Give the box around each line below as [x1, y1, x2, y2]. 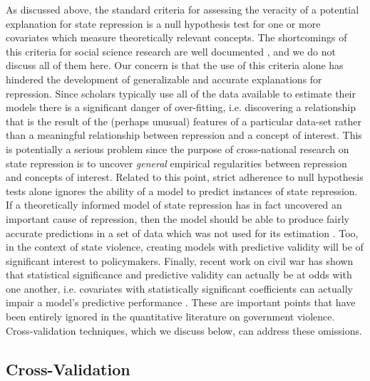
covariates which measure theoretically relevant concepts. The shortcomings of [6, 30, 347, 45]
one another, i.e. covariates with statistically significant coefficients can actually [6, 281, 353, 296]
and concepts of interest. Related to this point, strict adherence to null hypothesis [6, 169, 364, 184]
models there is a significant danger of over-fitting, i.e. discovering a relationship [6, 100, 356, 115]
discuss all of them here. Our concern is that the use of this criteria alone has [6, 58, 344, 73]
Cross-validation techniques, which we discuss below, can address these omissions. [6, 323, 362, 338]
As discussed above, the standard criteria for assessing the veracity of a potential [6, 2, 359, 16]
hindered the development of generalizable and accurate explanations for [6, 71, 322, 86]
